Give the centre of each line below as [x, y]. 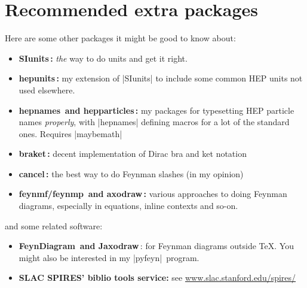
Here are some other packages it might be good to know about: [120, 38]
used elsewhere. [47, 90]
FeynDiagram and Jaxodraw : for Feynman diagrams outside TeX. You [156, 246]
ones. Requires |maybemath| [70, 133]
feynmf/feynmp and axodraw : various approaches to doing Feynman [153, 194]
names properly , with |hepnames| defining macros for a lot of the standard [154, 122]
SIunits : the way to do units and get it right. [103, 58]
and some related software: [54, 225]
